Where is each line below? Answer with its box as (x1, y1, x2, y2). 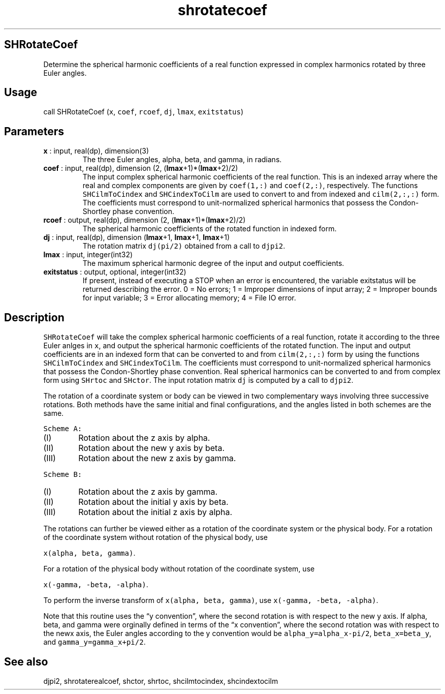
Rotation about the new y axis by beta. (78, 443, 225, 454)
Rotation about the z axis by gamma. (78, 487, 218, 497)
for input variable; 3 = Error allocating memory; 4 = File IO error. (82, 293, 296, 303)
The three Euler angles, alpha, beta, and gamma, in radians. (82, 155, 282, 164)
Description (4, 311, 65, 324)
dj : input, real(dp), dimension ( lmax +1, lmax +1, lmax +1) (43, 233, 230, 242)
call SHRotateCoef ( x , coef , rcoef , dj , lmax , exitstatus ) (43, 107, 244, 116)
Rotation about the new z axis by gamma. (78, 453, 236, 464)
